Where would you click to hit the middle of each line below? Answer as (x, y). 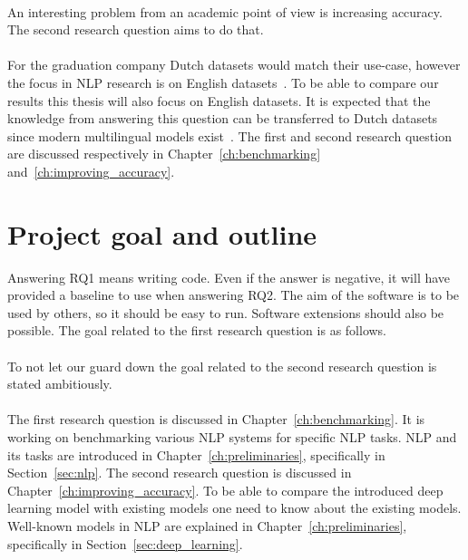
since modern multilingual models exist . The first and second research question (229, 135)
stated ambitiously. (60, 384)
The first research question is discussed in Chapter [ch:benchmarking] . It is (216, 419)
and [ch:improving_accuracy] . (91, 171)
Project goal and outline (162, 233)
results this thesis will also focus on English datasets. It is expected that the (219, 100)
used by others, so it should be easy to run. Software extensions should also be (226, 312)
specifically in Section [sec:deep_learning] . (125, 543)
